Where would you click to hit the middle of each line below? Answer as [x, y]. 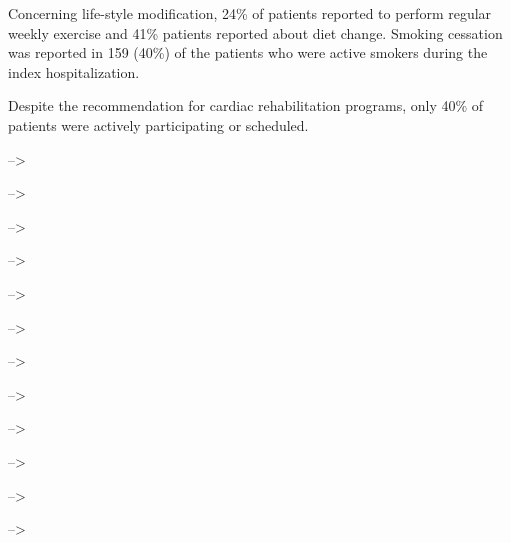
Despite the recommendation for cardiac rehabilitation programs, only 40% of [246, 105]
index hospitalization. [74, 71]
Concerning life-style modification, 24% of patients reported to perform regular [250, 13]
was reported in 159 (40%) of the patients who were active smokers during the [248, 52]
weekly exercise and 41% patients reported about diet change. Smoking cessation [255, 32]
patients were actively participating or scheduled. [158, 124]
